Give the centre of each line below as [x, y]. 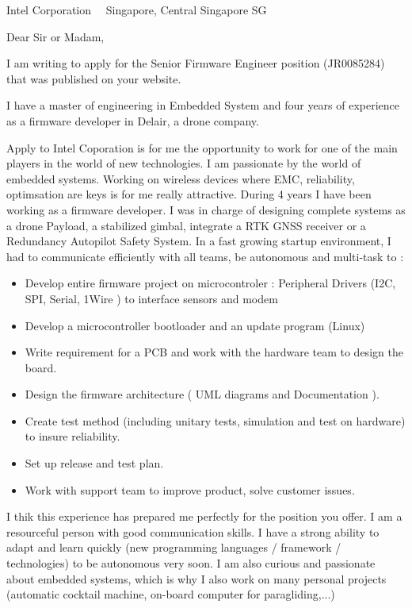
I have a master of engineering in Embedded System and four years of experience [203, 105]
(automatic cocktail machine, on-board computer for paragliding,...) [171, 594]
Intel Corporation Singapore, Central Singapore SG [137, 10]
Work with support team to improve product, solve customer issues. [190, 489]
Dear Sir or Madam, [55, 36]
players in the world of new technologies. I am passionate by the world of [184, 163]
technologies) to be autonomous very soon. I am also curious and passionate [191, 563]
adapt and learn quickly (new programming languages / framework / [174, 547]
